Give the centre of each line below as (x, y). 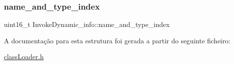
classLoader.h (24, 57)
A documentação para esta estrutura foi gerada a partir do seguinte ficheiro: (117, 40)
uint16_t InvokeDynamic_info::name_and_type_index (87, 24)
